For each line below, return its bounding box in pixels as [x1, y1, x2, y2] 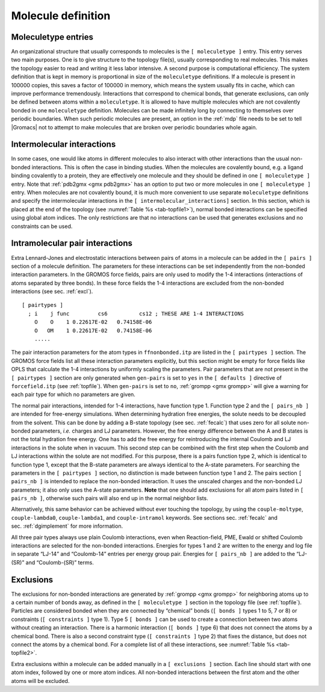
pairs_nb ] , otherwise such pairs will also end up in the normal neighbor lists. [11, 495, 209, 502]
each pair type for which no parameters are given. [11, 391, 135, 398]
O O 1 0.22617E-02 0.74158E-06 [34, 319, 152, 326]
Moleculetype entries [11, 32, 93, 42]
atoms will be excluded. [11, 677, 70, 684]
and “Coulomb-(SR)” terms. [25, 558, 94, 566]
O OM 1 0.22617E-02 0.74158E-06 [34, 327, 152, 334]
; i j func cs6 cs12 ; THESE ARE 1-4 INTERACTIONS [28, 310, 244, 317]
